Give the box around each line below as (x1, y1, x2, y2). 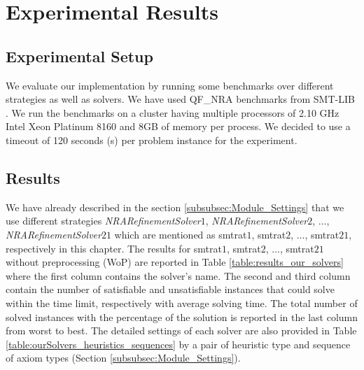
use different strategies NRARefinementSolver (6, 213, 201, 228)
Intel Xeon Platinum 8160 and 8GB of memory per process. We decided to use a (6, 119, 351, 134)
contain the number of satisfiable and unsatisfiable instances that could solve (6, 282, 335, 297)
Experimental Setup (6, 45, 153, 66)
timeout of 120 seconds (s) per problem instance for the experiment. (6, 132, 297, 147)
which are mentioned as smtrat (114, 227, 247, 241)
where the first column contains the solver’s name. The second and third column (6, 268, 351, 283)
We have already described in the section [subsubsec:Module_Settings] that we (6, 199, 344, 214)
